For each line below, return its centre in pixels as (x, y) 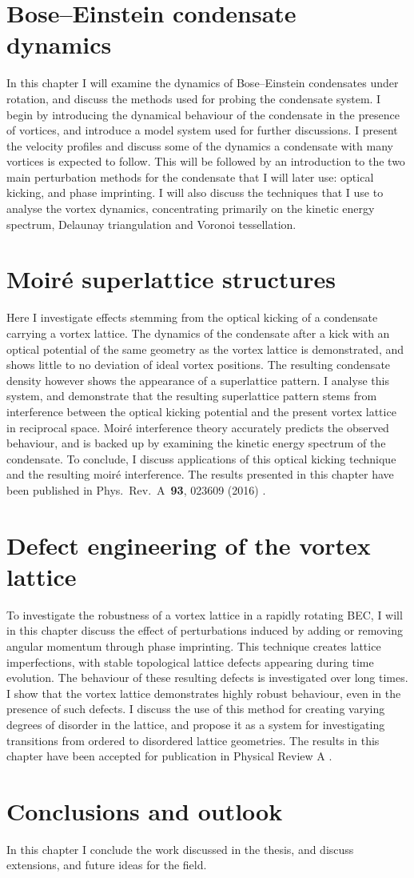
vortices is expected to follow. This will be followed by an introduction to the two (206, 161)
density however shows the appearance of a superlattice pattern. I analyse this (198, 380)
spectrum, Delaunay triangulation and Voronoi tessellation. (151, 224)
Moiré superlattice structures (171, 279)
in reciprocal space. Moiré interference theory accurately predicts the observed (198, 427)
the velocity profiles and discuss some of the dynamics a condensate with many (200, 145)
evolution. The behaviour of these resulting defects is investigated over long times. (207, 678)
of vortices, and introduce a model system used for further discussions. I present (202, 130)
